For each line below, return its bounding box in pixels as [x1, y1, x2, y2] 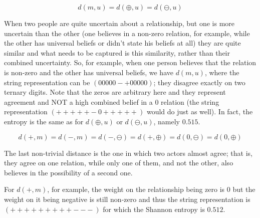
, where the [204, 67, 239, 77]
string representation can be [4, 77, 90, 87]
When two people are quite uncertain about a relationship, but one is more [4, 18, 234, 28]
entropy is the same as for [4, 116, 84, 126]
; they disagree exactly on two [153, 77, 245, 87]
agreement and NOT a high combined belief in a [4, 96, 153, 107]
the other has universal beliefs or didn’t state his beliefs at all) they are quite [4, 38, 241, 48]
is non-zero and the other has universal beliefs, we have [4, 67, 173, 77]
